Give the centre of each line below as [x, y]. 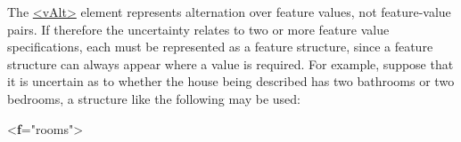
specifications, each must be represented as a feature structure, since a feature [220, 47]
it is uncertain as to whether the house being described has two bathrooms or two [231, 81]
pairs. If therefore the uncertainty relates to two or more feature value [198, 29]
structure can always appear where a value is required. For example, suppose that [230, 63]
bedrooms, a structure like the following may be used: [154, 98]
